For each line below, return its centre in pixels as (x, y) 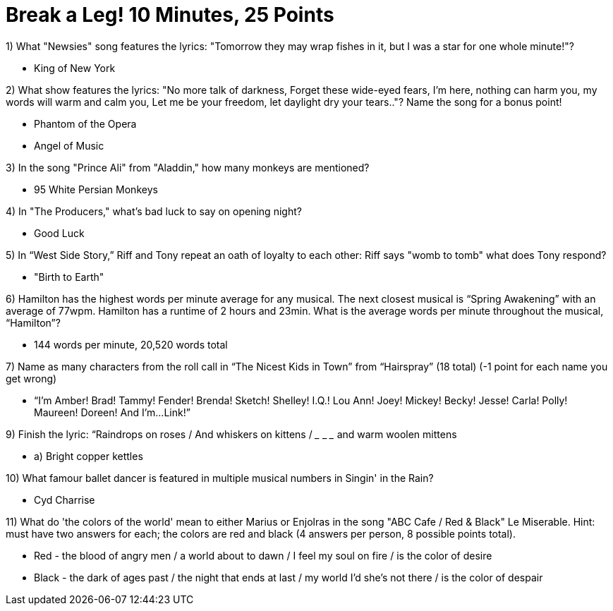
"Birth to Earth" (69, 277)
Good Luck (59, 233)
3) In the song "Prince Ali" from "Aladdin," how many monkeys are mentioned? (188, 167)
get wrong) (31, 378)
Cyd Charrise (65, 500)
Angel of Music (69, 145)
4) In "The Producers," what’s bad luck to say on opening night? (154, 211)
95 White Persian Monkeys (96, 189)
